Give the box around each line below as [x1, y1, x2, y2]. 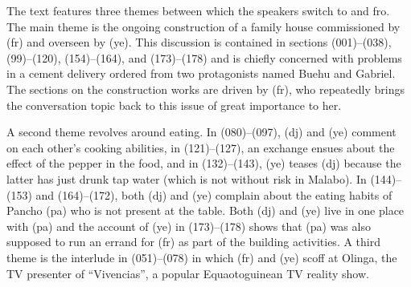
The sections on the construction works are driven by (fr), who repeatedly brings [6, 80, 405, 97]
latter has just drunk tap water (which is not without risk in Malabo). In [6, 170, 367, 187]
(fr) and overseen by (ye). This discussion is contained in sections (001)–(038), [6, 34, 392, 51]
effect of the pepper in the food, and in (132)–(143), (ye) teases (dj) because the [6, 155, 401, 172]
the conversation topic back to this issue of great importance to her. [6, 96, 342, 113]
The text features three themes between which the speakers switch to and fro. [6, 2, 390, 18]
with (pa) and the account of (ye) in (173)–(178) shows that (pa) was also [6, 217, 371, 234]
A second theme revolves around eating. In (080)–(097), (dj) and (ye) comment [6, 123, 397, 140]
